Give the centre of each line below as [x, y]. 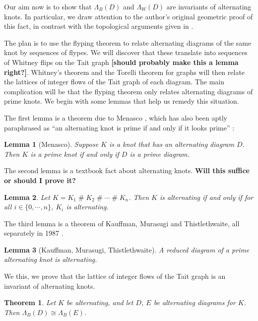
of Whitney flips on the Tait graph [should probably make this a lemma [121, 62]
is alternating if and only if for [206, 197]
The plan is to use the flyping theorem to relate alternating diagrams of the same [128, 42]
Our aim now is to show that [48, 6]
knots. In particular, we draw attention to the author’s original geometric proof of [129, 16]
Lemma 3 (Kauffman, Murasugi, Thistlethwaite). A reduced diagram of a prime [127, 249]
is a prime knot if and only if [75, 154]
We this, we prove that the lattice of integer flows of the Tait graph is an [115, 276]
